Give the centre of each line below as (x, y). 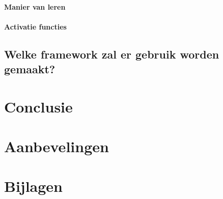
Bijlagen (33, 186)
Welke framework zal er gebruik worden (112, 54)
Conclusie (38, 106)
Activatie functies (35, 26)
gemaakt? (30, 69)
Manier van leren (35, 6)
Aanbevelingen (57, 146)
